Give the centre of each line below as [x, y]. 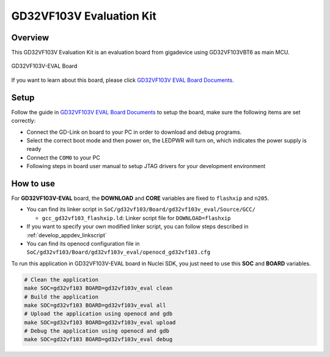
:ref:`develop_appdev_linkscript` [67, 235]
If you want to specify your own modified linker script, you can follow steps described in [137, 227]
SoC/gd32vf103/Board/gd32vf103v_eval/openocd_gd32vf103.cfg [119, 252]
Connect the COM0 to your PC [63, 157]
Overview [30, 38]
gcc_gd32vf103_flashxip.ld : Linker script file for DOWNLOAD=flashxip [137, 218]
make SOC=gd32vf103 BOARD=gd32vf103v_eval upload [100, 322]
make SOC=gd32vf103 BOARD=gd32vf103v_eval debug [98, 340]
